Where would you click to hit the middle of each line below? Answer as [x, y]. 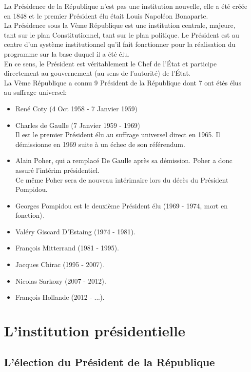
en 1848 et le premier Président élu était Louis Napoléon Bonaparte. [106, 15]
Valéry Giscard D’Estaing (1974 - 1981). [75, 231]
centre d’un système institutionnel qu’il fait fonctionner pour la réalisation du [120, 44]
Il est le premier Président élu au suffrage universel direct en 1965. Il [118, 134]
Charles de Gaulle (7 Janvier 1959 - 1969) [78, 125]
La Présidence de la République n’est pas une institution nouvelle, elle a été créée [126, 6]
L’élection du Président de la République [109, 362]
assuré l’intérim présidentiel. [58, 170]
